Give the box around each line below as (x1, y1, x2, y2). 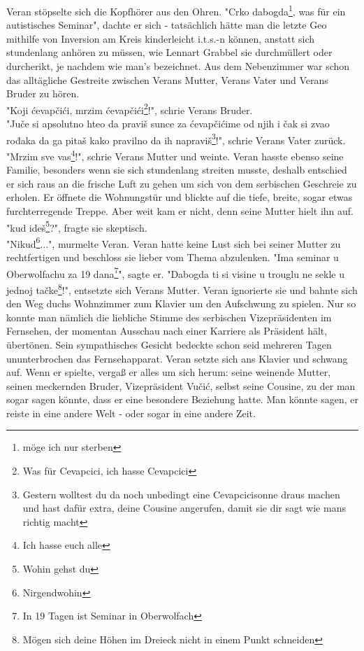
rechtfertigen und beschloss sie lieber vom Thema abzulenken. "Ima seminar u (6, 250, 339, 265)
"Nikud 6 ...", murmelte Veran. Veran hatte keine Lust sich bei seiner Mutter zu (6, 234, 341, 251)
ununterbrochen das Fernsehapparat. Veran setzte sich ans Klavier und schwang (6, 351, 348, 365)
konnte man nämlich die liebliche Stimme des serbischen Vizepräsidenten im (6, 309, 332, 324)
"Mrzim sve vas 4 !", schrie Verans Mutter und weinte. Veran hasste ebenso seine (6, 146, 344, 163)
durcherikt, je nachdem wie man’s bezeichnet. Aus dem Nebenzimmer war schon (6, 59, 350, 73)
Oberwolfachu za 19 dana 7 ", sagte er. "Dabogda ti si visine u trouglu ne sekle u (6, 264, 344, 281)
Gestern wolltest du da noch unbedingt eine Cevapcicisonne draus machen (22, 486, 340, 501)
